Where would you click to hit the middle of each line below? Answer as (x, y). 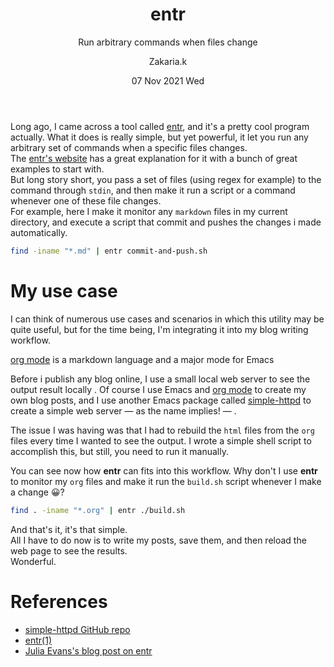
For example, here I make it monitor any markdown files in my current (149, 211)
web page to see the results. (69, 550)
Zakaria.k (168, 61)
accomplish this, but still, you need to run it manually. (119, 451)
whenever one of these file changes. (86, 200)
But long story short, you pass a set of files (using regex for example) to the (166, 179)
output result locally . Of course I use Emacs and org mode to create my (158, 389)
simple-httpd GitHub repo (77, 629)
